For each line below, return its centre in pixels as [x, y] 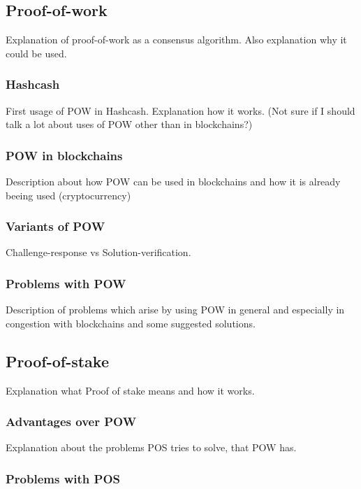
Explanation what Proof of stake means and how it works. [130, 390]
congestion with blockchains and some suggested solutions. [131, 323]
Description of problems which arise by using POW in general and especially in [175, 310]
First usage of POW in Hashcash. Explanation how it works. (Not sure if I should [180, 110]
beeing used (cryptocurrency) [68, 195]
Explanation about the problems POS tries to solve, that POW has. [151, 447]
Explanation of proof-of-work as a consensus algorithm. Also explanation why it [176, 40]
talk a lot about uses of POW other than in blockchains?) [129, 124]
